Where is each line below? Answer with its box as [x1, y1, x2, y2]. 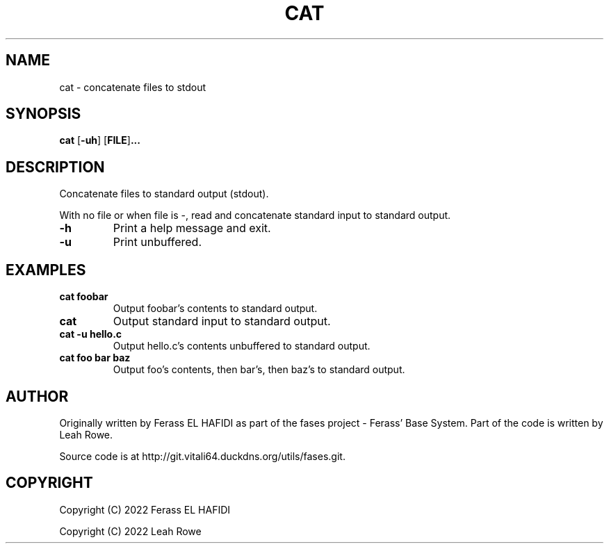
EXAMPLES [6, 261, 86, 279]
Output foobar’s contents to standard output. [113, 302, 318, 315]
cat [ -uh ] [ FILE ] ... [59, 134, 140, 147]
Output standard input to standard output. [113, 314, 331, 329]
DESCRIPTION [6, 158, 105, 176]
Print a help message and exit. [113, 221, 271, 236]
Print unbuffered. [113, 235, 202, 249]
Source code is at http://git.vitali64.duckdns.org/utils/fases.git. [59, 450, 346, 462]
